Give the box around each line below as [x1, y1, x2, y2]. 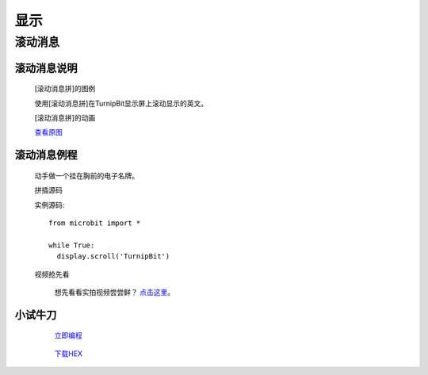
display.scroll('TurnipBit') [56, 252, 170, 261]
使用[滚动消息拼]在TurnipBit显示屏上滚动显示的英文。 [34, 98, 208, 108]
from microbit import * [48, 218, 141, 228]
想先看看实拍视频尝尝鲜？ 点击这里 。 [54, 287, 174, 297]
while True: [48, 240, 95, 250]
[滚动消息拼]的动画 [34, 113, 96, 122]
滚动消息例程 [14, 148, 78, 162]
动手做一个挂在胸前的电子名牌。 [34, 170, 139, 180]
